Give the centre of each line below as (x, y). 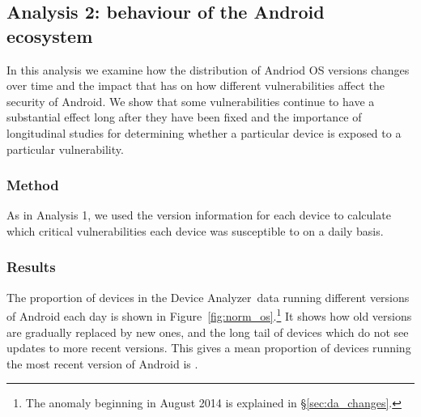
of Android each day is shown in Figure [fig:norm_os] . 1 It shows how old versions (209, 315)
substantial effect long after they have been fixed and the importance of (184, 117)
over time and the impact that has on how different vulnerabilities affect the (196, 85)
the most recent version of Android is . (102, 363)
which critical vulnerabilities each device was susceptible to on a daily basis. (195, 230)
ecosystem (50, 35)
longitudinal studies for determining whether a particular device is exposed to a (204, 132)
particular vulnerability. (65, 149)
